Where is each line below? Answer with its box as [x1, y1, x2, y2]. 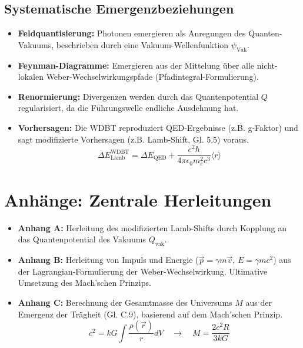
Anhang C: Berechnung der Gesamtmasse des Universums [18, 296, 232, 309]
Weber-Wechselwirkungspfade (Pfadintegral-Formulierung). [46, 70, 259, 83]
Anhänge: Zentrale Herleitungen [4, 187, 272, 211]
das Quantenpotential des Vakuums [18, 233, 146, 245]
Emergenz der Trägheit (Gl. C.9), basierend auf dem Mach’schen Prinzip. [18, 308, 283, 320]
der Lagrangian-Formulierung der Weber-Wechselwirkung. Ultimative [18, 265, 268, 277]
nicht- [257, 59, 278, 71]
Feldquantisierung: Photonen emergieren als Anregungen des [18, 27, 246, 39]
